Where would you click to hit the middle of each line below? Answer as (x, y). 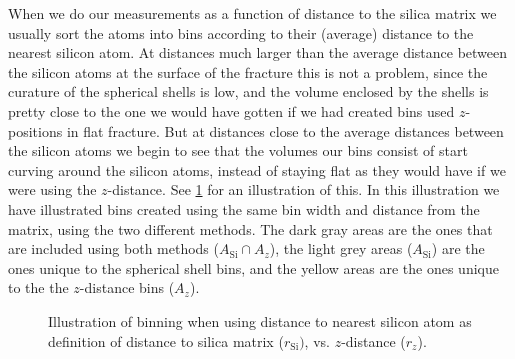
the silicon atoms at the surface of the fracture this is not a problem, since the (248, 71)
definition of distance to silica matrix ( (166, 340)
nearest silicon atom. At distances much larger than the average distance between (258, 52)
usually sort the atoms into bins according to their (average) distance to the (241, 32)
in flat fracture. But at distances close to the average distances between (285, 130)
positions (35, 130)
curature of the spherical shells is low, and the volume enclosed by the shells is (248, 91)
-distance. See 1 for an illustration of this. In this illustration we (303, 189)
